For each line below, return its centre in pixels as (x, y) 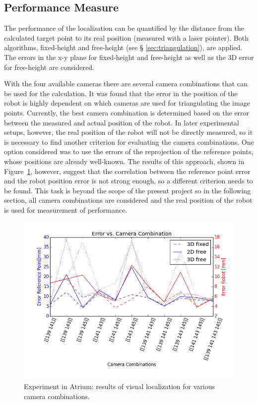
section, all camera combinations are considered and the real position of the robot (128, 200)
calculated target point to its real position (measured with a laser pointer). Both (127, 37)
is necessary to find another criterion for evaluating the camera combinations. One (129, 142)
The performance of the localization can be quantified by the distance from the (124, 28)
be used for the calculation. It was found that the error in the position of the (121, 93)
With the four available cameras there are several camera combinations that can (126, 84)
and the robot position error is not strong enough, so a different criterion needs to (129, 181)
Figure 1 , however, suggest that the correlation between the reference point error (127, 171)
